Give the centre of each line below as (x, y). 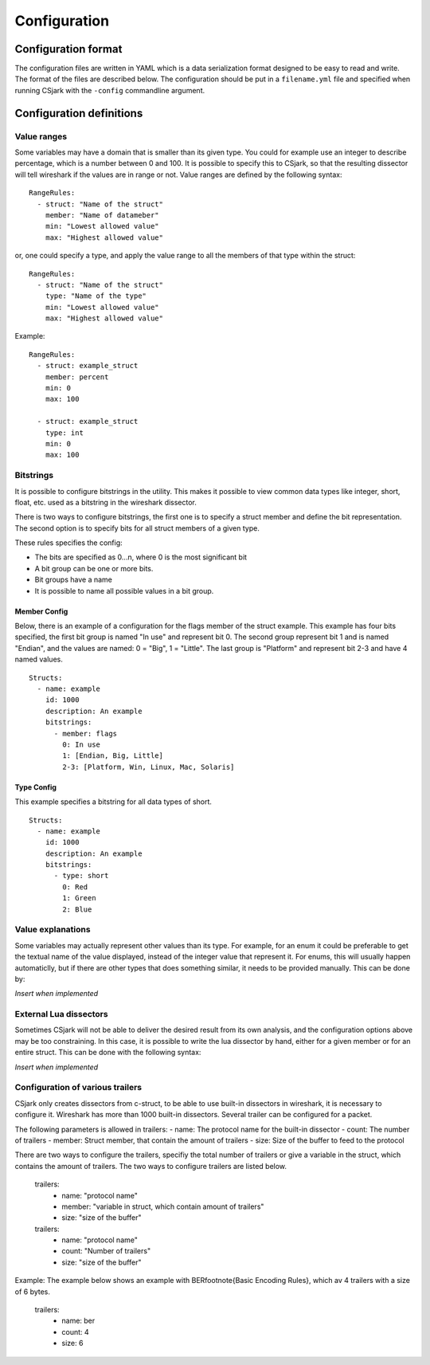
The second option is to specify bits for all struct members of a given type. (137, 528)
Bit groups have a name (74, 580)
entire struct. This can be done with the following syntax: (108, 1053)
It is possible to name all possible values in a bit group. (124, 590)
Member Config (41, 611)
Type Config (36, 787)
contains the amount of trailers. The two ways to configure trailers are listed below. (150, 1166)
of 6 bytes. (33, 1292)
